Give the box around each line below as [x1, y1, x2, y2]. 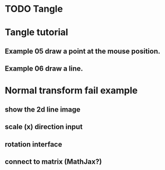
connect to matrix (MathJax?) [5, 157, 102, 166]
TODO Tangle [5, 3, 63, 15]
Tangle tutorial [5, 27, 68, 38]
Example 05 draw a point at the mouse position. [5, 47, 160, 55]
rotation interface [5, 140, 62, 148]
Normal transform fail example [5, 85, 138, 96]
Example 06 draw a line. [5, 65, 83, 73]
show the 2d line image [5, 105, 81, 114]
